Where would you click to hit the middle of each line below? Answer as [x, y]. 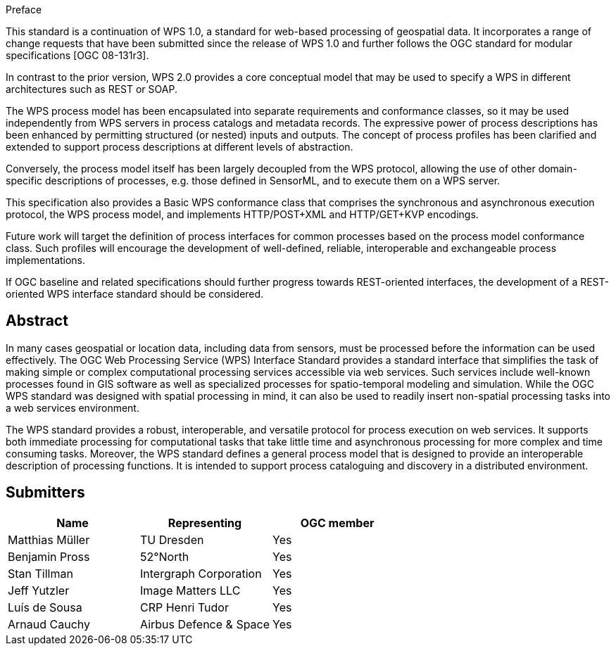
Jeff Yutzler [39, 590]
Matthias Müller [49, 539]
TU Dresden [172, 539]
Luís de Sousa [45, 607]
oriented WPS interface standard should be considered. [135, 294]
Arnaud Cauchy [49, 624]
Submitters [45, 493]
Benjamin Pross [49, 556]
